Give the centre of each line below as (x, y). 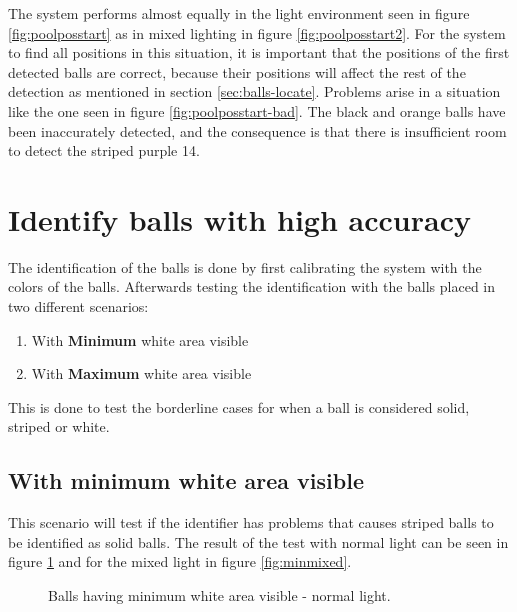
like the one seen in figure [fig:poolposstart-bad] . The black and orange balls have (257, 110)
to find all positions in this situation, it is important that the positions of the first (259, 52)
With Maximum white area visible (141, 373)
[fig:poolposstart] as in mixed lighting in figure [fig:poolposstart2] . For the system (257, 32)
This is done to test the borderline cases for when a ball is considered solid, (239, 406)
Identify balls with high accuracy (239, 218)
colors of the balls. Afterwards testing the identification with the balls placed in (252, 286)
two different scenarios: (78, 306)
